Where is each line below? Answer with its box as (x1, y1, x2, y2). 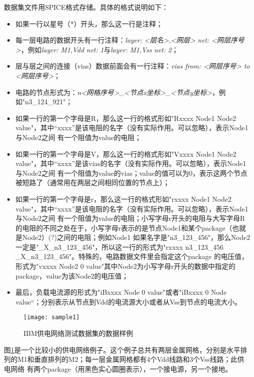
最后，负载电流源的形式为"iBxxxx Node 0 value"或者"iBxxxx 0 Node (15, 287, 227, 297)
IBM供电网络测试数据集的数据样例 (23, 328, 133, 338)
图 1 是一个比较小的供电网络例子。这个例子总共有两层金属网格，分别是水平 (4, 344, 240, 354)
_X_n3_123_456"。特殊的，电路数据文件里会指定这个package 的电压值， (15, 251, 249, 261)
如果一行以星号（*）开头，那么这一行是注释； (15, 18, 163, 28)
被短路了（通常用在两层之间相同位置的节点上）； (15, 177, 170, 188)
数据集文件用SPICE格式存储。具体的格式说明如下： (4, 2, 169, 12)
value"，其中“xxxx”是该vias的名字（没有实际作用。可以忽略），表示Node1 (15, 158, 247, 168)
